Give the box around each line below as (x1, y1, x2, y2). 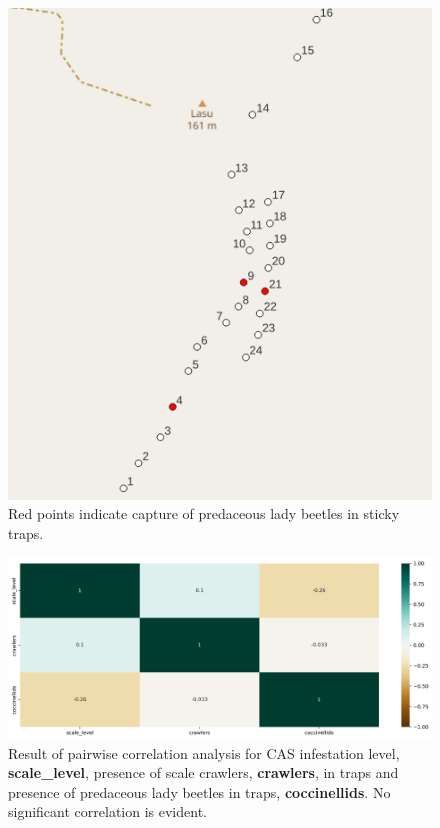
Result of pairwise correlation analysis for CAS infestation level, (8, 742, 400, 763)
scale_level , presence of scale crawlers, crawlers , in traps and (8, 762, 399, 783)
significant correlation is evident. (8, 801, 207, 822)
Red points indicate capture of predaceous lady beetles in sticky (8, 503, 400, 524)
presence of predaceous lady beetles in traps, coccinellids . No (8, 781, 391, 802)
